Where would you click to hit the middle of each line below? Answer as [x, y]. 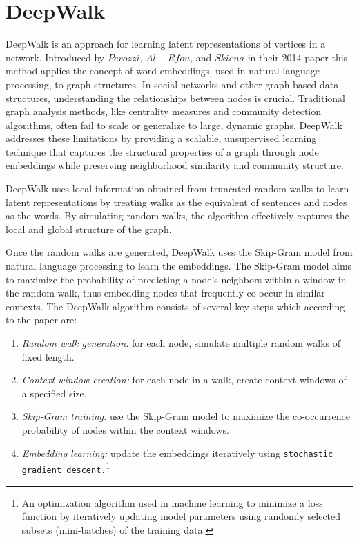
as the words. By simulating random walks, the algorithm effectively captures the [177, 215]
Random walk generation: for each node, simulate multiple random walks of [181, 343]
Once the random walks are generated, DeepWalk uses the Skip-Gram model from [179, 252]
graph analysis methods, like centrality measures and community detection [164, 111]
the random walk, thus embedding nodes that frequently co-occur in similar [165, 293]
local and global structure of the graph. [89, 229]
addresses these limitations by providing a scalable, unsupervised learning [161, 138]
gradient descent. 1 [66, 468]
